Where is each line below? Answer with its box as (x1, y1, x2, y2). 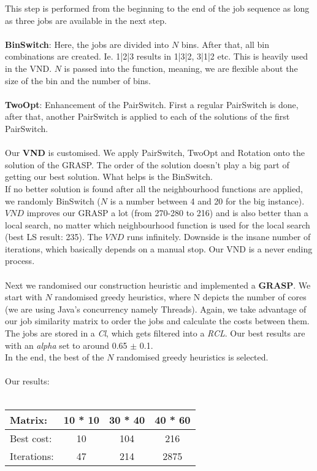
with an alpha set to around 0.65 (5, 338, 128, 351)
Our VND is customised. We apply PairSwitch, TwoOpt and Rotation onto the (5, 146, 305, 159)
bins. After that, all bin (181, 37, 270, 50)
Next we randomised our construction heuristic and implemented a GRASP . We (5, 278, 311, 291)
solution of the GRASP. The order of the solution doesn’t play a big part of (5, 158, 289, 171)
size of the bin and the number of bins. (5, 74, 151, 87)
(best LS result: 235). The (5, 230, 102, 243)
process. (5, 254, 35, 267)
